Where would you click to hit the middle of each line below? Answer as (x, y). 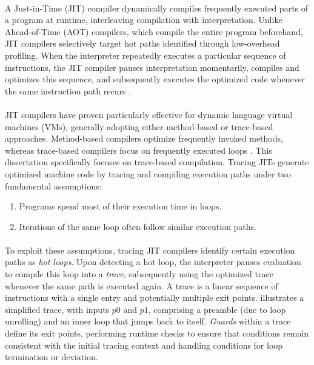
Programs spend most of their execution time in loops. (120, 206)
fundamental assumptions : (53, 186)
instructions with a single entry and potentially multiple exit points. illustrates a (155, 298)
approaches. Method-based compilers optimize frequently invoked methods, (144, 138)
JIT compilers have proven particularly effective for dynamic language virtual (149, 114)
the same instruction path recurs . (68, 90)
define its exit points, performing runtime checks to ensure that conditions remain (157, 333)
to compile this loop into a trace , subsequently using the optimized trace (139, 274)
